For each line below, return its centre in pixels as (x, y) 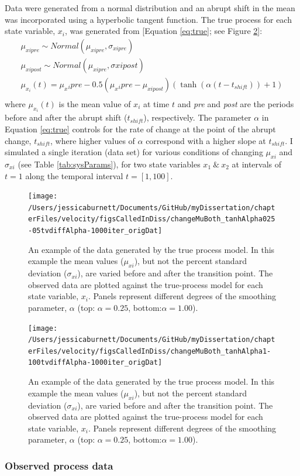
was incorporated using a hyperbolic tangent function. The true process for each (148, 19)
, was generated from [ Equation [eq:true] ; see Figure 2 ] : (163, 31)
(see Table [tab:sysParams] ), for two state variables (109, 164)
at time (156, 103)
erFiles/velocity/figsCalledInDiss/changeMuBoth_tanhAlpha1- (150, 351)
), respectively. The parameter (197, 117)
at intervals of (257, 164)
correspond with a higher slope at (206, 140)
